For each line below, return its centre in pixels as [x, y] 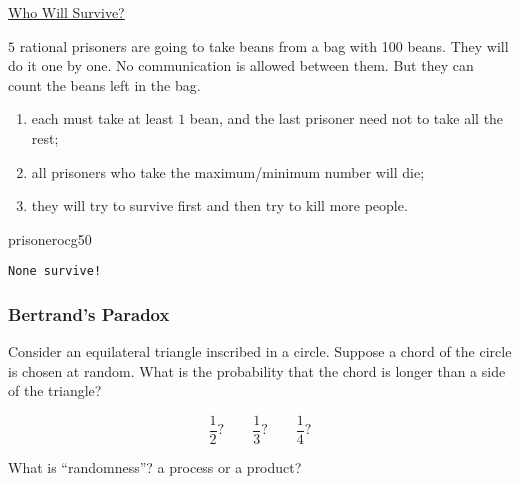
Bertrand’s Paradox [89, 313]
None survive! [55, 271]
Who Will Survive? [66, 12]
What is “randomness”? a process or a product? [155, 467]
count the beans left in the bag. [104, 84]
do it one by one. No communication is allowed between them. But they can [241, 65]
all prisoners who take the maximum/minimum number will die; [228, 171]
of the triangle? [55, 390]
